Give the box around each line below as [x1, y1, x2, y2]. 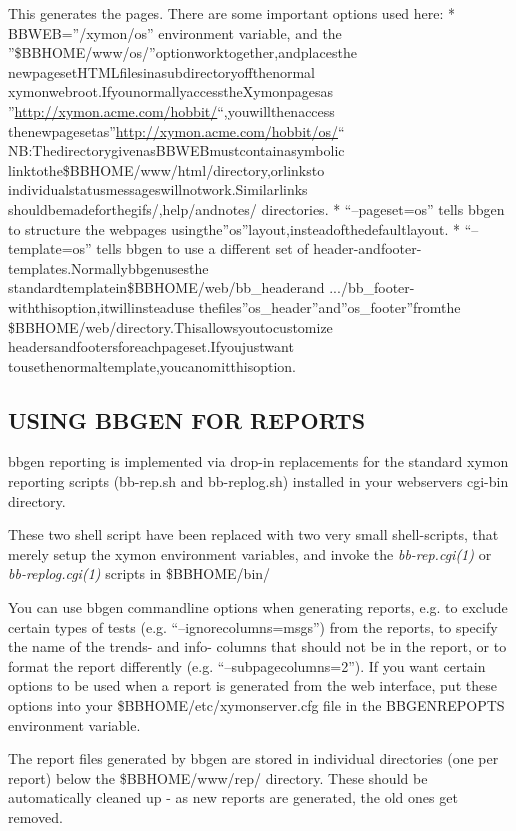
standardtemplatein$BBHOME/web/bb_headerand [8, 277, 325, 298]
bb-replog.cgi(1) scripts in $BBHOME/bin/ [8, 563, 271, 584]
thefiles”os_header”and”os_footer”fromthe [198, 296, 461, 317]
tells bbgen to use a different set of [96, 238, 309, 259]
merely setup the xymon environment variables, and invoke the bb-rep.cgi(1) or [8, 543, 492, 564]
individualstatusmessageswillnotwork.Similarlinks [8, 179, 308, 200]
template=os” [8, 238, 92, 259]
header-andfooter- [313, 238, 422, 259]
